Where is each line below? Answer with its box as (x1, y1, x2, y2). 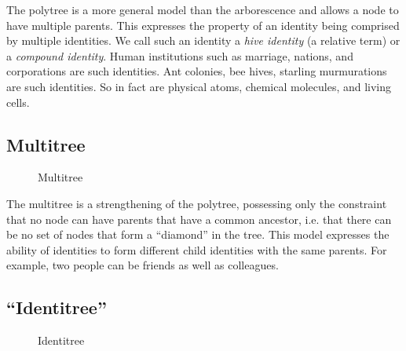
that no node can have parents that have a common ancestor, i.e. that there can (6, 210, 392, 227)
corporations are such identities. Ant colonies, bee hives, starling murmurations (6, 63, 387, 79)
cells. (6, 93, 30, 110)
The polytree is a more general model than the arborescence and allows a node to (6, 2, 399, 17)
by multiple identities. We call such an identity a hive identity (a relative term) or (6, 32, 401, 49)
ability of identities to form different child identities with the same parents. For (6, 241, 387, 258)
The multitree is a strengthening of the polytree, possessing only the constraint (6, 195, 387, 211)
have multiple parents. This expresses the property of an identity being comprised (6, 16, 400, 33)
